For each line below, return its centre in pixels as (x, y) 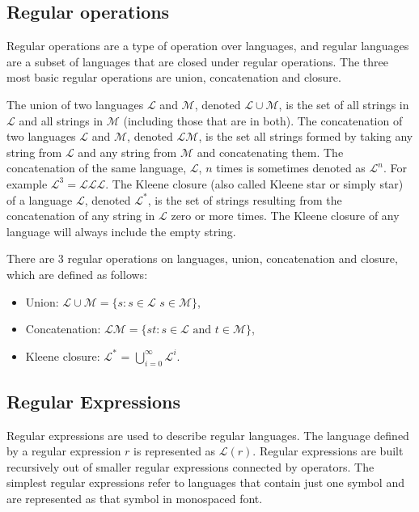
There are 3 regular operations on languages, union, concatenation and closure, (202, 258)
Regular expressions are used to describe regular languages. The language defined (208, 435)
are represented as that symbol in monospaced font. (135, 499)
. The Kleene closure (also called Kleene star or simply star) (254, 183)
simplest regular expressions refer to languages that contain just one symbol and (205, 482)
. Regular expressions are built (328, 451)
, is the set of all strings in (344, 104)
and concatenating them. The (270, 152)
